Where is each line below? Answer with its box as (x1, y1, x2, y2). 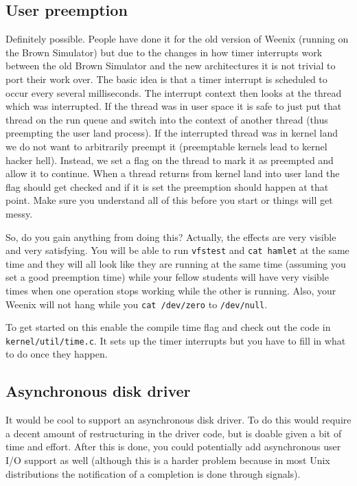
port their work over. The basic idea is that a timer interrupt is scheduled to (5, 71, 327, 86)
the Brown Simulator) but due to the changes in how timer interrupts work (5, 45, 323, 59)
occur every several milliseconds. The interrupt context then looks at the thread (5, 85, 342, 100)
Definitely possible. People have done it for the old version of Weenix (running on (5, 32, 349, 46)
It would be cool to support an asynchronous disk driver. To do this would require (5, 413, 352, 427)
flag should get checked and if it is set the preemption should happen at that (5, 179, 329, 194)
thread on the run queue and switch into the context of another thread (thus (5, 112, 328, 126)
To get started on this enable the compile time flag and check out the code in (5, 320, 331, 334)
